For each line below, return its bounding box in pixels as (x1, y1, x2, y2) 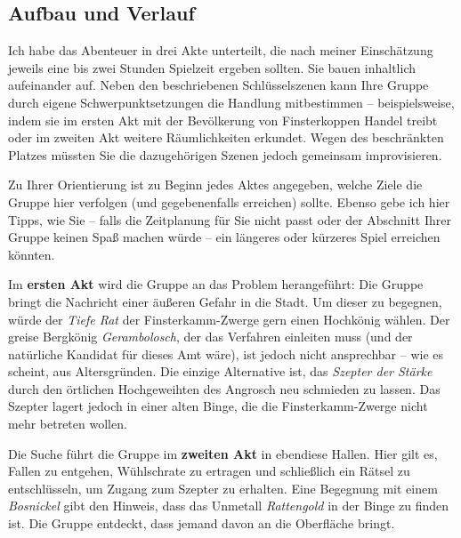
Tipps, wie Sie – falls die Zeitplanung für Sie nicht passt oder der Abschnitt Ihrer (8, 210, 451, 229)
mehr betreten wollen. (8, 414, 127, 433)
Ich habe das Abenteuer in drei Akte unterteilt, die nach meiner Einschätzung (8, 41, 433, 60)
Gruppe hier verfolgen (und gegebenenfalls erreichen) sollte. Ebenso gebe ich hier (8, 192, 450, 211)
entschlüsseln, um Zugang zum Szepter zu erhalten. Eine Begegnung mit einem (8, 478, 438, 497)
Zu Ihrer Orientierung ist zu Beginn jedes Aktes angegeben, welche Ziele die (8, 175, 423, 194)
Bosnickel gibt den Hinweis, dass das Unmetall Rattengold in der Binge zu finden (8, 496, 449, 515)
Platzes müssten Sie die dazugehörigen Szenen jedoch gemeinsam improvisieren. (8, 145, 442, 164)
